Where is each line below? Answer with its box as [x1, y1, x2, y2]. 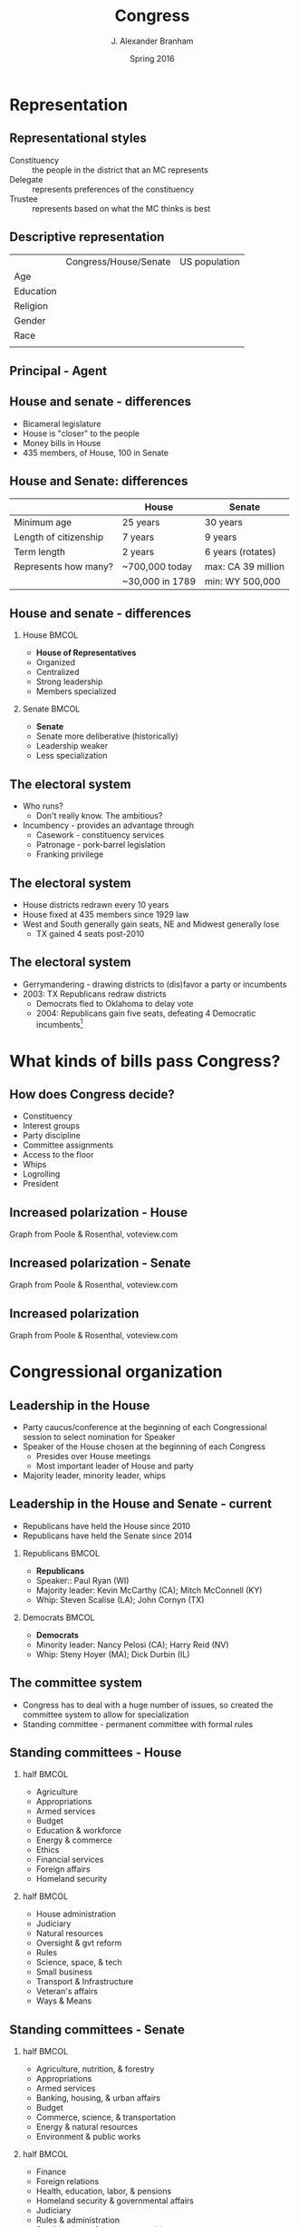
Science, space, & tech [35, 1957, 122, 1968]
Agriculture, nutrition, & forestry [35, 2063, 155, 2074]
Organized [35, 657, 75, 668]
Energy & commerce [35, 1834, 113, 1845]
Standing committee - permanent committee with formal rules [22, 1718, 254, 1729]
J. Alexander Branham [111, 35, 194, 46]
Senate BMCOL [22, 703, 81, 714]
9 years [204, 531, 237, 543]
